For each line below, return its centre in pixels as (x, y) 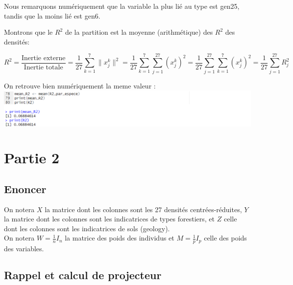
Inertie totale (43, 67)
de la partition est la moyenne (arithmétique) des (139, 32)
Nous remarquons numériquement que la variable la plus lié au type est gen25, (122, 6)
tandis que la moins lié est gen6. (52, 15)
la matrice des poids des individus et (120, 238)
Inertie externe (43, 58)
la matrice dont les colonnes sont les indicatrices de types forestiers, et (110, 219)
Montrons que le (28, 32)
